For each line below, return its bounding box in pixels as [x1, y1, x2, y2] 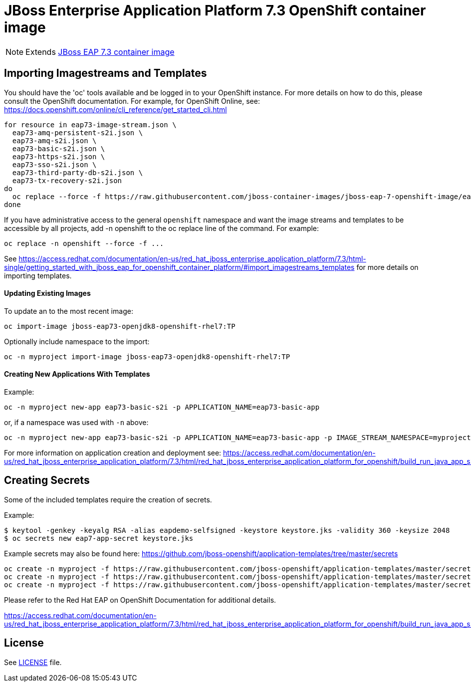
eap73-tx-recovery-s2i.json [12, 176, 122, 185]
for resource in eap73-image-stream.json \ [4, 120, 177, 129]
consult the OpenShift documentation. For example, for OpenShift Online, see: [4, 96, 260, 105]
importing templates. [4, 271, 72, 280]
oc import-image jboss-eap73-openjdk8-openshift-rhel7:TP [4, 322, 235, 330]
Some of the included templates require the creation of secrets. [4, 495, 212, 504]
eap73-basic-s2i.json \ [12, 144, 105, 153]
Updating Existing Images [4, 289, 91, 298]
